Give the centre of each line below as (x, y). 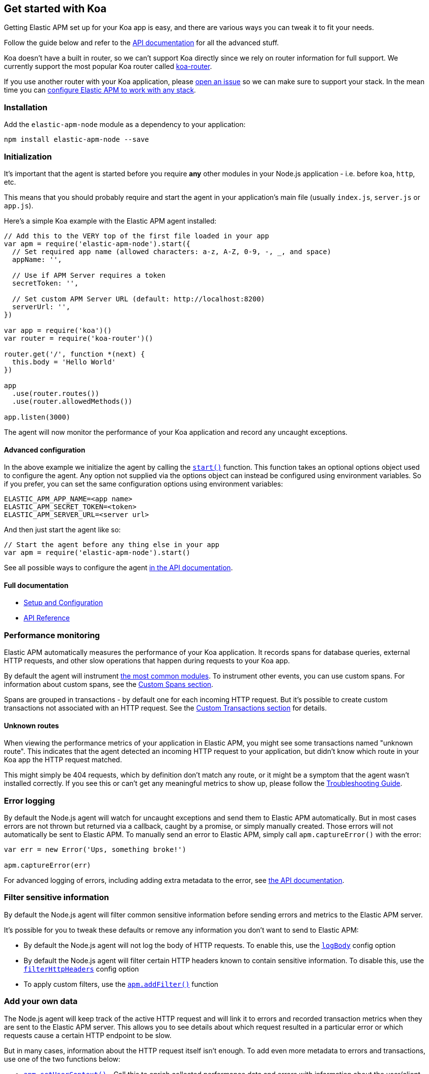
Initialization (28, 156)
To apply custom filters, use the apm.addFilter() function (121, 984)
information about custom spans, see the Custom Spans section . (109, 684)
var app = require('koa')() (58, 330)
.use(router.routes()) (56, 393)
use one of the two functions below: (62, 1059)
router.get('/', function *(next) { (74, 354)
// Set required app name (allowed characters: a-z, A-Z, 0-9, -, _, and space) (172, 251)
